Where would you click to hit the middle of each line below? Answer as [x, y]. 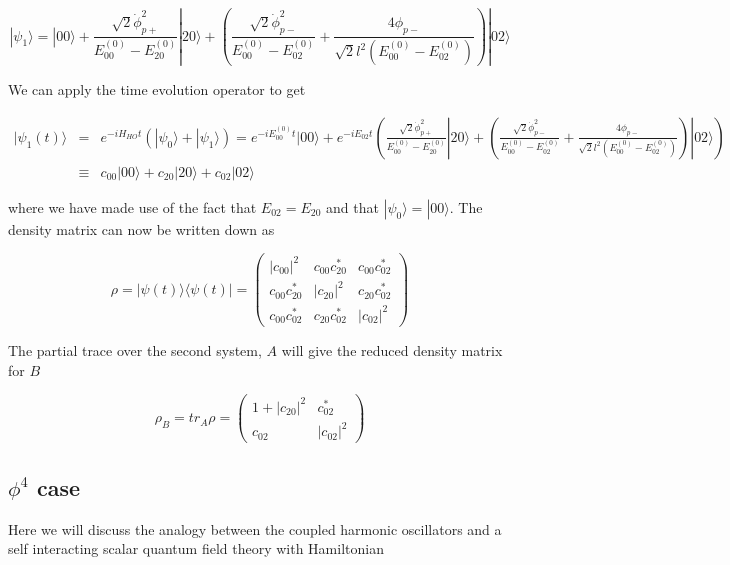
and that [352, 206]
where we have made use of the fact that [132, 206]
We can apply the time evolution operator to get [157, 89]
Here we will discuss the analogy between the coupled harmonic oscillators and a [255, 528]
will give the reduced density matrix [392, 350]
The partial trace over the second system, [135, 350]
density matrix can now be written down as [141, 228]
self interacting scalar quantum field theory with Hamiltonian [196, 548]
